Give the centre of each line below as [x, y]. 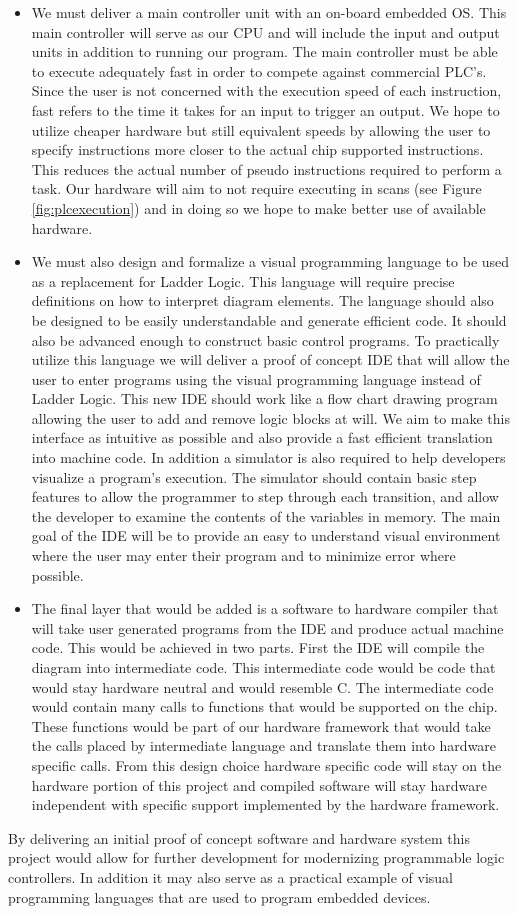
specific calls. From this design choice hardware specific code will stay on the [266, 764]
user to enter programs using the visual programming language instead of [256, 378]
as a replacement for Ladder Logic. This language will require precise [243, 280]
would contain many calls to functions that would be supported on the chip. [264, 706]
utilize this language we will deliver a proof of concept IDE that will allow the [270, 359]
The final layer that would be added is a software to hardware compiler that [265, 608]
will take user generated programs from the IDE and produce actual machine [267, 627]
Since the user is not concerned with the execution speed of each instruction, [266, 90]
